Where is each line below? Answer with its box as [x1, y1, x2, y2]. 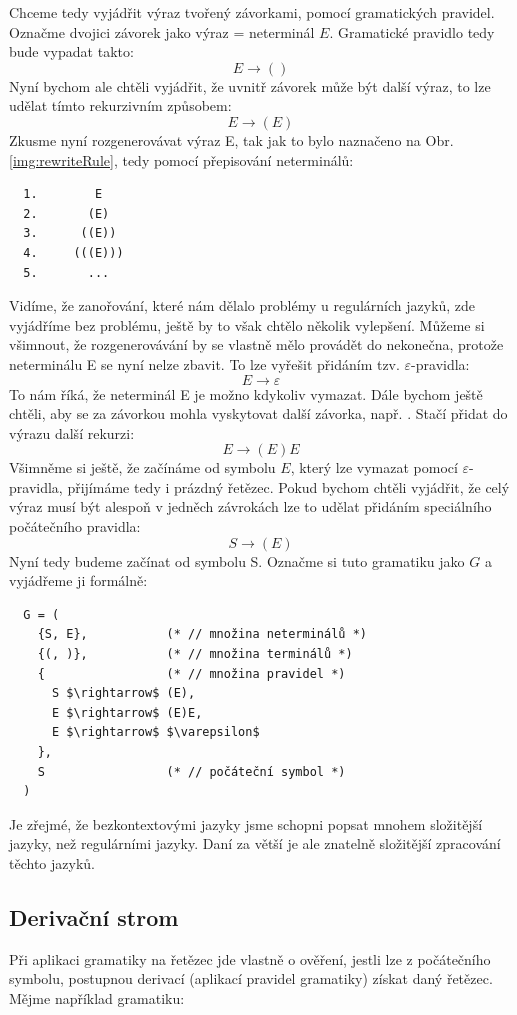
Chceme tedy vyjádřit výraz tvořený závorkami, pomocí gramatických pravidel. [9, 2, 495, 22]
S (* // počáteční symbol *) [37, 764, 346, 779]
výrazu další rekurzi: [9, 422, 135, 443]
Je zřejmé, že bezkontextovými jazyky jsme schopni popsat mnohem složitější [9, 813, 483, 834]
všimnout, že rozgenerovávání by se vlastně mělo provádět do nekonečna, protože [9, 334, 504, 355]
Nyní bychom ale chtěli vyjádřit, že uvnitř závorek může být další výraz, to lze [9, 75, 491, 96]
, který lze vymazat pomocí [290, 457, 458, 478]
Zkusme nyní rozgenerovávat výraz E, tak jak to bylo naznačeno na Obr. [9, 129, 454, 150]
